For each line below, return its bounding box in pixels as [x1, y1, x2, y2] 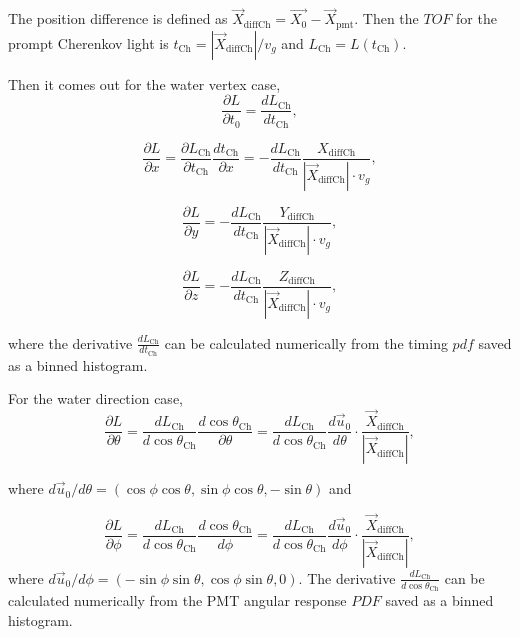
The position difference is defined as [8, 8, 228, 29]
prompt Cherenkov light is [8, 32, 169, 53]
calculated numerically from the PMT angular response [8, 590, 347, 610]
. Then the [354, 8, 419, 29]
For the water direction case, [8, 388, 183, 409]
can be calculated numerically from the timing [164, 332, 448, 353]
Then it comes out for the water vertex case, [8, 73, 281, 94]
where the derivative [8, 332, 133, 353]
